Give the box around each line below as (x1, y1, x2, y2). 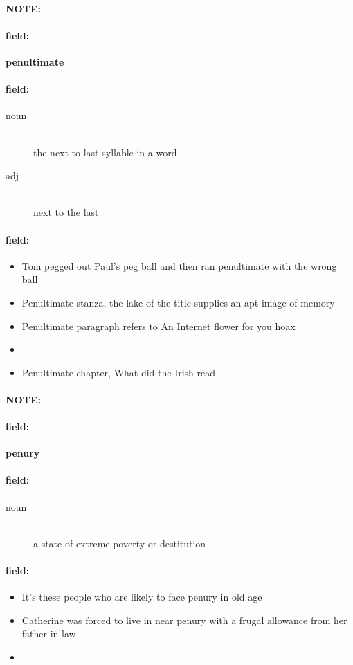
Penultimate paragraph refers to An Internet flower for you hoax (21, 318, 296, 333)
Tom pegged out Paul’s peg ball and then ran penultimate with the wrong (21, 258, 337, 273)
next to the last (33, 205, 99, 219)
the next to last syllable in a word (33, 145, 177, 159)
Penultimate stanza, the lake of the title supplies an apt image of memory (21, 295, 335, 309)
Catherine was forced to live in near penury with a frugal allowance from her (21, 612, 347, 627)
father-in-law (21, 626, 76, 641)
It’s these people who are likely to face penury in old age (21, 590, 262, 604)
